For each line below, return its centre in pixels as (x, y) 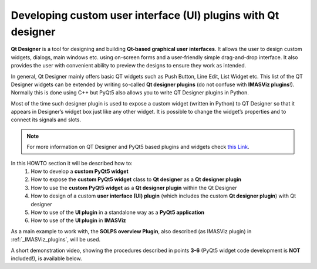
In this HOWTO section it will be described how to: (72, 163)
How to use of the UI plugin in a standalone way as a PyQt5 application (118, 212)
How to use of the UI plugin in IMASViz (78, 220)
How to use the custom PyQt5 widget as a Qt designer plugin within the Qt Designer (134, 188)
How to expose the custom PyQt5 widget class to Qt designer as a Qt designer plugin (136, 179)
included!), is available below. (46, 258)
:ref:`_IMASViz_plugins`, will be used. (56, 240)
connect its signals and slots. (46, 120)
